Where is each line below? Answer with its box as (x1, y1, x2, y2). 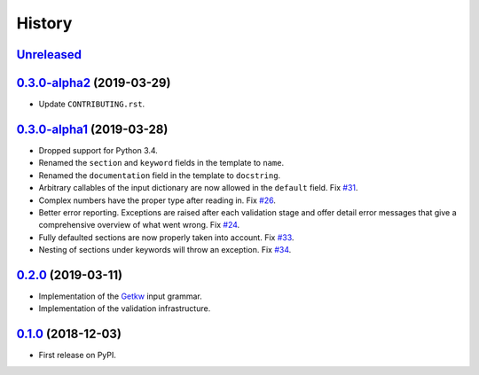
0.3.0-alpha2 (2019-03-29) (16, 75, 171, 90)
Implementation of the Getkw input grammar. (38, 291, 203, 301)
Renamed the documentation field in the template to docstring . (38, 169, 281, 181)
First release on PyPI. (38, 350, 117, 361)
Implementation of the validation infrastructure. (38, 303, 211, 314)
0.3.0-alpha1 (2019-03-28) (16, 121, 169, 137)
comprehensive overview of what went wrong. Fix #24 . (38, 220, 240, 230)
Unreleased (16, 47, 82, 62)
